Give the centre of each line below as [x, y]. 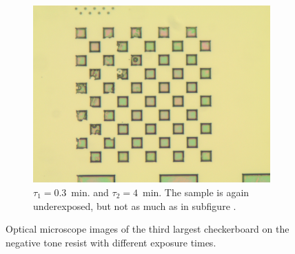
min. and [90, 192]
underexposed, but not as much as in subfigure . [135, 205]
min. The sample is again [196, 192]
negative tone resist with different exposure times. [111, 242]
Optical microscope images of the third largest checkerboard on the [147, 229]
